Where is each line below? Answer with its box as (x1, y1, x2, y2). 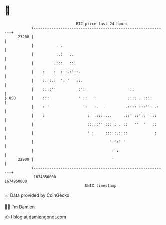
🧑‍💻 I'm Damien (4, 204, 35, 210)
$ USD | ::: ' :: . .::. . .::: (4, 95, 153, 101)
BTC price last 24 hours (76, 21, 128, 26)
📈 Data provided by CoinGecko (4, 192, 70, 198)
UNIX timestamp (85, 183, 117, 188)
